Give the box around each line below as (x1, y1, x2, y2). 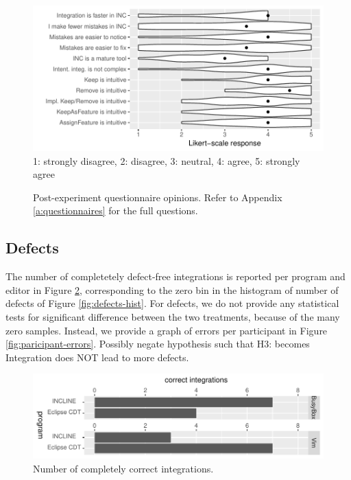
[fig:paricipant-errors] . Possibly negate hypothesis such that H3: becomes (5, 336, 310, 351)
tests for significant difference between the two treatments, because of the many (5, 309, 340, 323)
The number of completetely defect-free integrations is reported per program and (5, 269, 346, 284)
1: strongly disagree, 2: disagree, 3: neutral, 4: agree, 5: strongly (33, 153, 300, 168)
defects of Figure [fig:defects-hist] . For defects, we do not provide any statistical (5, 296, 339, 310)
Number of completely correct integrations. (33, 461, 214, 475)
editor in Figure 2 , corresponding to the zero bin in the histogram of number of (5, 282, 339, 297)
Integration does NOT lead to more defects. (5, 350, 189, 364)
